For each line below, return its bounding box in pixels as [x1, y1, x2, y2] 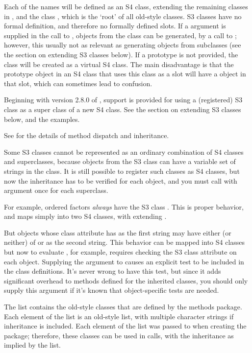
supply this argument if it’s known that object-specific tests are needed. [4, 285, 219, 295]
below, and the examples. [4, 114, 80, 124]
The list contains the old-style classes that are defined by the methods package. [4, 302, 242, 312]
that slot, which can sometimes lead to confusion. [4, 78, 152, 88]
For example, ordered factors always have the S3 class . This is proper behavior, [4, 201, 244, 212]
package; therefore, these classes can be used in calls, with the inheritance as [4, 330, 234, 340]
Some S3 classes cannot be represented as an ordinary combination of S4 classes [4, 146, 244, 157]
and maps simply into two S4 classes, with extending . [4, 211, 167, 221]
